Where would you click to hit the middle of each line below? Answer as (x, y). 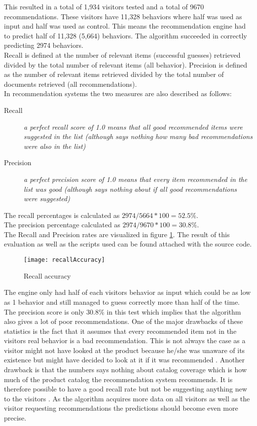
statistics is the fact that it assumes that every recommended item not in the (120, 331)
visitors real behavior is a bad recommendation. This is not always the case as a (125, 340)
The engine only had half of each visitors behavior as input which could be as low (128, 292)
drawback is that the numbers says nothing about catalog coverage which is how (126, 370)
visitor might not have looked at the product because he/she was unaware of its (125, 350)
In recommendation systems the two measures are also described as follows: (118, 93)
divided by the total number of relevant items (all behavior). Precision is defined (126, 64)
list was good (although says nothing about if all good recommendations (130, 189)
